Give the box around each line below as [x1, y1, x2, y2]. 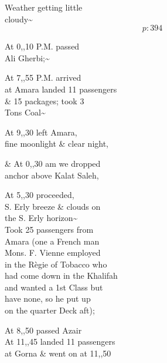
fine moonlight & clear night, [5, 137, 109, 150]
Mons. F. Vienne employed [5, 246, 101, 259]
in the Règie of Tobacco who [5, 258, 107, 270]
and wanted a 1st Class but [5, 280, 103, 293]
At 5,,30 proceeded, [5, 189, 74, 201]
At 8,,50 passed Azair [5, 324, 82, 336]
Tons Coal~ [5, 106, 46, 118]
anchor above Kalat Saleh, [5, 169, 99, 181]
